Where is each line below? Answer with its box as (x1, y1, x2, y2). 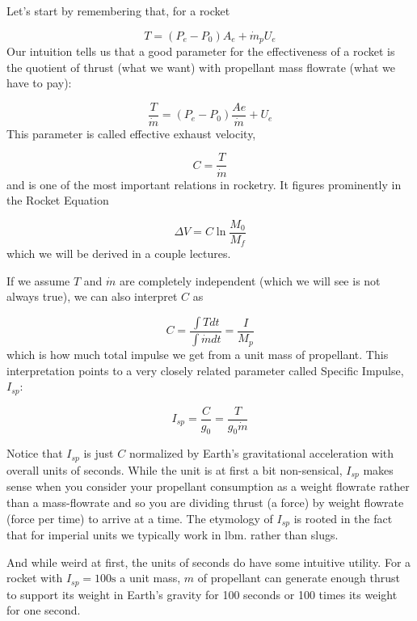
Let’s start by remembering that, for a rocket (6, 2, 230, 19)
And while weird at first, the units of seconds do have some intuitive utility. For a (6, 553, 411, 570)
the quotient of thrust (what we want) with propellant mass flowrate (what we (6, 58, 395, 75)
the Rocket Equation (6, 192, 109, 209)
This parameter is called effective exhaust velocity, (6, 125, 256, 142)
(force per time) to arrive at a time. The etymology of (6, 509, 273, 526)
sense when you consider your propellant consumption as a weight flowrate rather (6, 478, 410, 495)
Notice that (6, 445, 63, 462)
